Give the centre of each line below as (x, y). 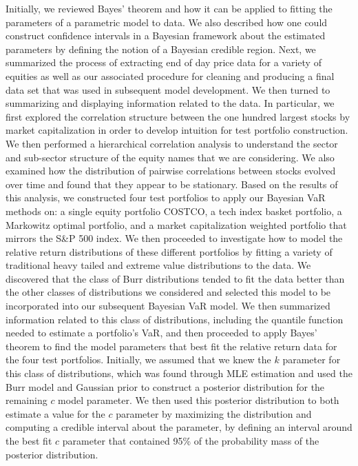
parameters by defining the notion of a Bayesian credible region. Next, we (161, 49)
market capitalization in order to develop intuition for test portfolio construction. (177, 130)
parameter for (312, 359)
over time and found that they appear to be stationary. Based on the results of (172, 184)
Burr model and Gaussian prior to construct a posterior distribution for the (165, 386)
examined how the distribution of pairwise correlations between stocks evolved (171, 171)
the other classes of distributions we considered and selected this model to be (168, 292)
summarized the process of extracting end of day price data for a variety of (164, 62)
